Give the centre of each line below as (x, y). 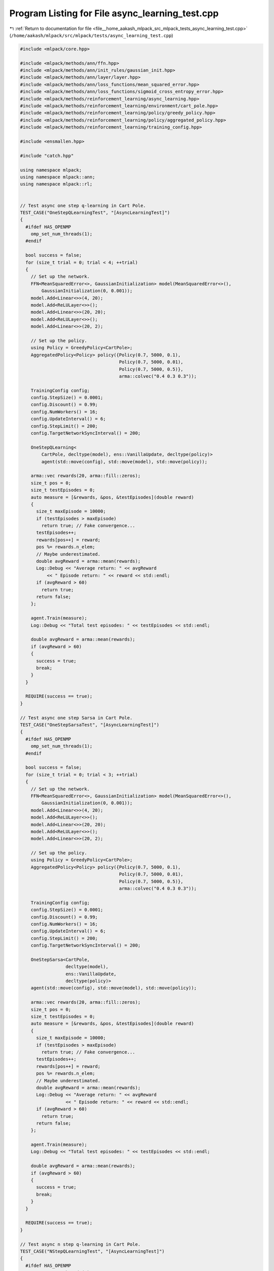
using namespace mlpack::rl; (56, 184)
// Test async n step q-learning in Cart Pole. (80, 1244)
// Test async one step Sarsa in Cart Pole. (76, 718)
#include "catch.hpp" (47, 156)
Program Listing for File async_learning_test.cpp (114, 13)
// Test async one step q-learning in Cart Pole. (83, 205)
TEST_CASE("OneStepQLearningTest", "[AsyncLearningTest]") (95, 213)
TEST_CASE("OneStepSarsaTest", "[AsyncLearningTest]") (90, 725)
